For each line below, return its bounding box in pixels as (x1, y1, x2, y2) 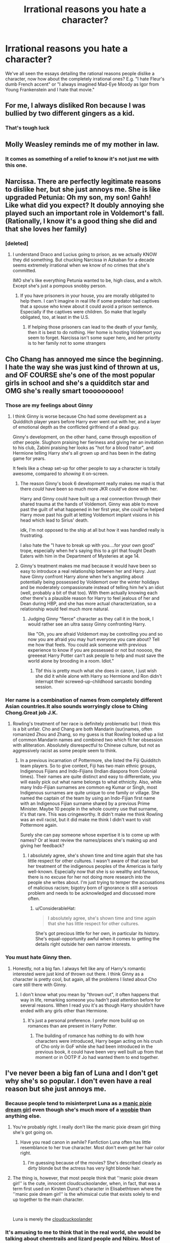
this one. (5, 161, 28, 168)
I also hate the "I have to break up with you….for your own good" (20, 542, 155, 548)
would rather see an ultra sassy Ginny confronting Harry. (27, 621, 146, 627)
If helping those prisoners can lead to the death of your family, (27, 324, 158, 330)
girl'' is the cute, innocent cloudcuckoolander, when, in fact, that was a (12, 1180, 160, 1187)
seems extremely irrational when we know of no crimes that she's (12, 262, 150, 268)
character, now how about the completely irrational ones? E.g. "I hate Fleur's (5, 76, 165, 82)
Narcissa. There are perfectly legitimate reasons (5, 177, 161, 186)
